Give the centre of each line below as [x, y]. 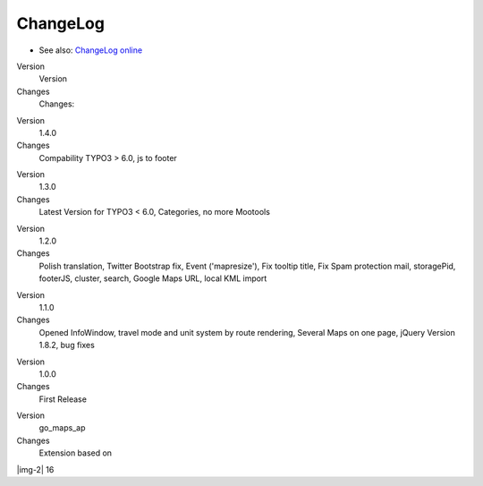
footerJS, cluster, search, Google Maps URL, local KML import [153, 278]
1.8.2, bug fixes [67, 345]
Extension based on [75, 453]
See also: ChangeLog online [91, 50]
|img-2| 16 [35, 469]
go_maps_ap [62, 428]
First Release [63, 399]
